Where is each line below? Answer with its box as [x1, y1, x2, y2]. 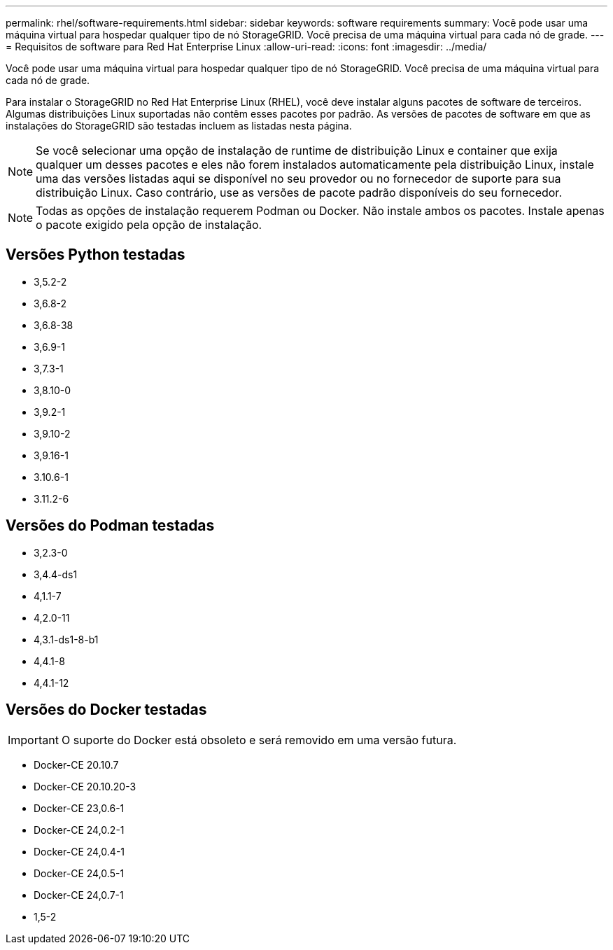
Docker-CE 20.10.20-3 [34, 780, 136, 792]
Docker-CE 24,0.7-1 [34, 888, 124, 901]
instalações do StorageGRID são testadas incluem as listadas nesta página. [6, 120, 352, 132]
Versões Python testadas [6, 246, 185, 264]
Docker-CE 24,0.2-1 [34, 823, 125, 836]
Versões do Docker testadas [6, 701, 207, 719]
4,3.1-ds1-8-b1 [34, 633, 99, 645]
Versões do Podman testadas [6, 517, 215, 535]
